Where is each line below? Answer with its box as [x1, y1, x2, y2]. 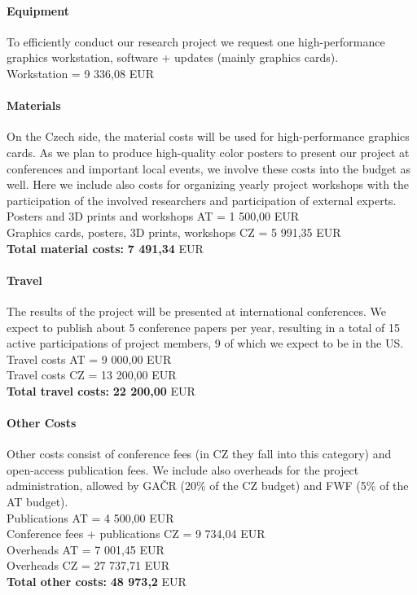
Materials [7, 97, 61, 114]
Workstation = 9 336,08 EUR [7, 64, 154, 81]
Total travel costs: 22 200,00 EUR [7, 382, 195, 399]
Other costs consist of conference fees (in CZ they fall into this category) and [7, 445, 392, 462]
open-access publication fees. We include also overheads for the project [7, 461, 359, 478]
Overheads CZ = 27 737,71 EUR [7, 557, 169, 574]
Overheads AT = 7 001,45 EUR [7, 540, 165, 558]
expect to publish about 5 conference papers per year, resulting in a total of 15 [7, 318, 401, 335]
